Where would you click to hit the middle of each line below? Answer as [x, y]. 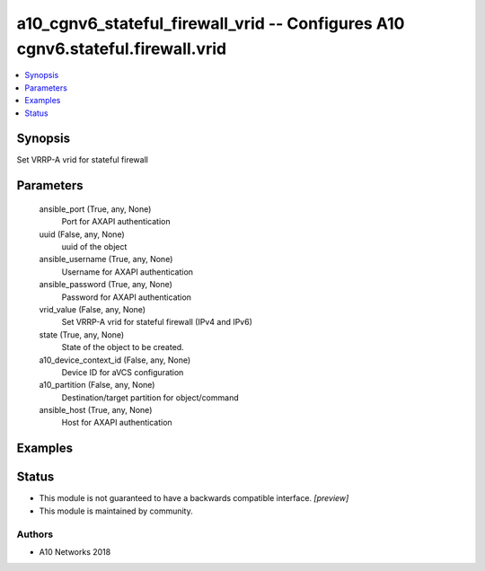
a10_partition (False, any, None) [97, 385]
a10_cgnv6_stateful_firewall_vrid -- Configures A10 [211, 23]
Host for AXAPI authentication [117, 423]
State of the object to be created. [123, 347]
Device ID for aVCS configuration [123, 372]
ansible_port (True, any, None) [95, 209]
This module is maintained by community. [116, 511]
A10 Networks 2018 [75, 551]
